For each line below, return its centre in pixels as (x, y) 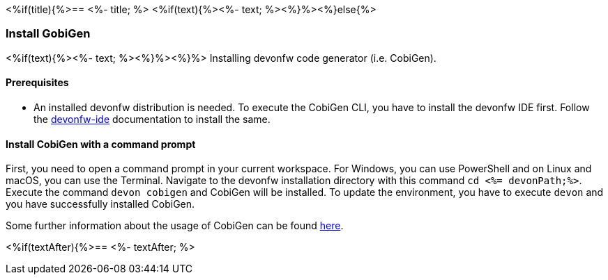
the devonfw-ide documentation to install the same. (152, 119)
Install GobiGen (48, 34)
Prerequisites (37, 83)
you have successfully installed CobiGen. (100, 204)
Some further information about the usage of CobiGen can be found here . (175, 226)
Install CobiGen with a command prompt (101, 144)
